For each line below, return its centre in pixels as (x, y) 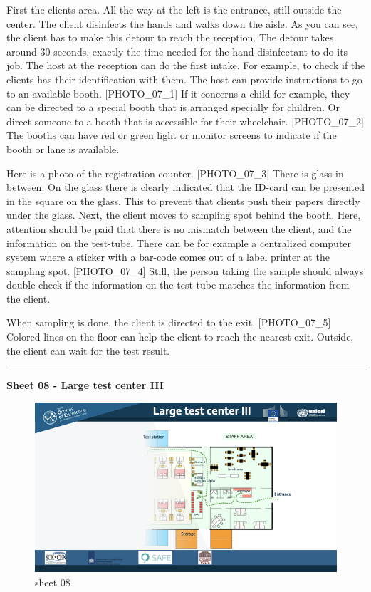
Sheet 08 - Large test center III (85, 385)
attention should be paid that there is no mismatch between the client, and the (179, 228)
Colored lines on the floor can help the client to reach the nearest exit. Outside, (180, 337)
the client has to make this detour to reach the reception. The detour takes (170, 37)
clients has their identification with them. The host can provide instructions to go (184, 79)
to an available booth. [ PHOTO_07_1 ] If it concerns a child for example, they (178, 93)
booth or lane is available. (63, 149)
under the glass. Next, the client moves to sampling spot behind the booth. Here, (184, 215)
